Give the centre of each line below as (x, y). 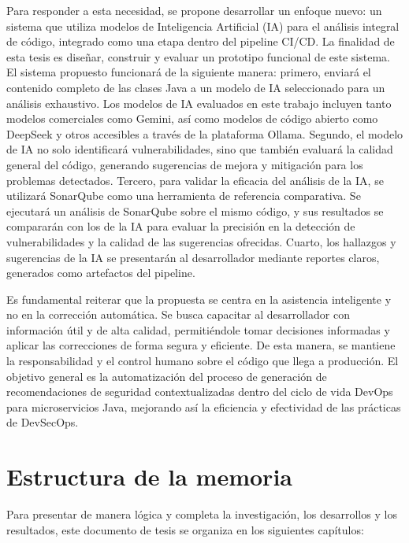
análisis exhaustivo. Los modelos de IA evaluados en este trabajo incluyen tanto (199, 103)
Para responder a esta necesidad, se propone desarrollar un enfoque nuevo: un (194, 10)
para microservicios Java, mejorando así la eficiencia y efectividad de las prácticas (204, 406)
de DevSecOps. (43, 422)
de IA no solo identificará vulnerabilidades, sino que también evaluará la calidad (200, 149)
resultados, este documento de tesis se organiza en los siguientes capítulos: (185, 529)
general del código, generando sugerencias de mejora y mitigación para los (185, 164)
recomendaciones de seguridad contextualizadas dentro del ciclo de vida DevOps (200, 392)
